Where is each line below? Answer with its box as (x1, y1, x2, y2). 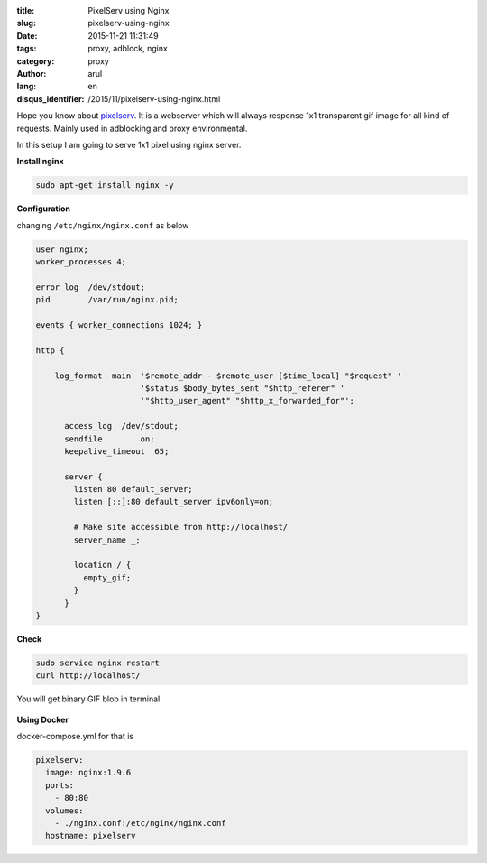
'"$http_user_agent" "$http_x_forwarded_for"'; (140, 395, 355, 406)
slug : (16, 18, 36, 29)
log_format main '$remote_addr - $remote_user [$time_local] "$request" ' (54, 370, 402, 381)
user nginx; (35, 244, 89, 255)
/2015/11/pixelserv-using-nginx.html (87, 93, 221, 104)
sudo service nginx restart (35, 657, 160, 668)
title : (16, 5, 35, 15)
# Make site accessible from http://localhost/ (73, 522, 289, 533)
